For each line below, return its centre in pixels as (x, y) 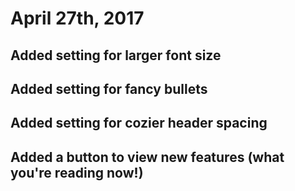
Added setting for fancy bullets (109, 88)
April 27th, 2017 (77, 18)
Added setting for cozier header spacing (139, 123)
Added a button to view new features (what (147, 157)
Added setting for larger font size (116, 55)
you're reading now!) (77, 172)
